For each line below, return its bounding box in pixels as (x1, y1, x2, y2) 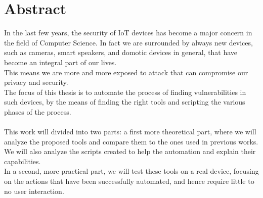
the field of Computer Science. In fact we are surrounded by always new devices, (4, 37, 253, 47)
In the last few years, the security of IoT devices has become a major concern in (4, 27, 252, 38)
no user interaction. (4, 185, 64, 196)
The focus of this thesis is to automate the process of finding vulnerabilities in (4, 86, 246, 97)
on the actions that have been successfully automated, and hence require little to (4, 176, 254, 186)
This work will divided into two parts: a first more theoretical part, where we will (4, 126, 256, 137)
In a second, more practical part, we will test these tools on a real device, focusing (4, 166, 259, 176)
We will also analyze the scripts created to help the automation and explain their (4, 146, 256, 157)
